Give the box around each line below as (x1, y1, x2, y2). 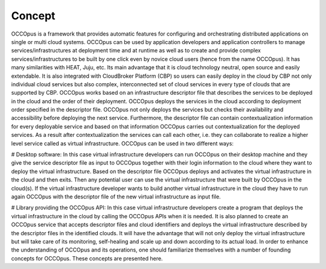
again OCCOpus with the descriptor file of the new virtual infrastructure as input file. (11, 193, 221, 200)
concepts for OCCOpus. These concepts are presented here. (11, 255, 163, 262)
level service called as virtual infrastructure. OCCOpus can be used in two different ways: (11, 139, 234, 147)
